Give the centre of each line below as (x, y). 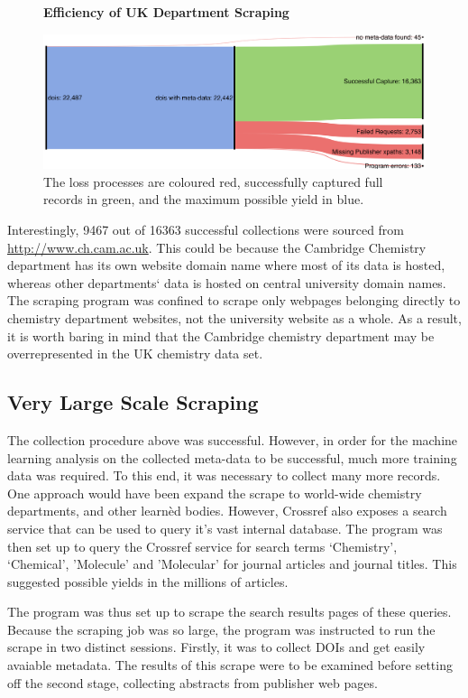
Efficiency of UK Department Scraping (166, 12)
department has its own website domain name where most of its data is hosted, (226, 265)
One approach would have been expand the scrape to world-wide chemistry (215, 493)
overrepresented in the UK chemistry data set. (135, 354)
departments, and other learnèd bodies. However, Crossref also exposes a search (227, 511)
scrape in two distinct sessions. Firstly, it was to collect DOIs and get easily (216, 647)
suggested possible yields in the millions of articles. (148, 581)
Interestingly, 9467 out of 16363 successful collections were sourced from (206, 229)
